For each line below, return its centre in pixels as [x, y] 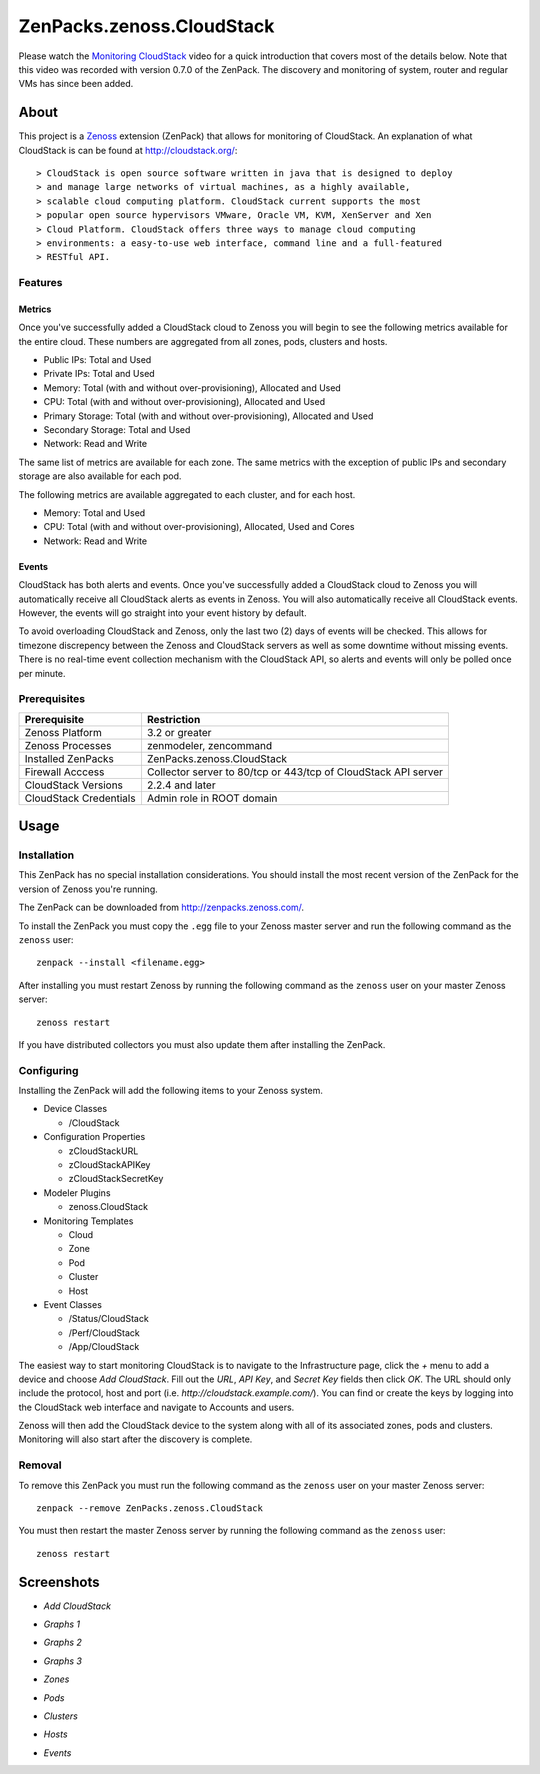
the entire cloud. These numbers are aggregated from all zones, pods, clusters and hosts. [203, 341]
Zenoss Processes [68, 745]
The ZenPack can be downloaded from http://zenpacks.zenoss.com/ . [161, 907]
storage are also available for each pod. [100, 476]
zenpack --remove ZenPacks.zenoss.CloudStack [150, 1508]
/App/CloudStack [104, 1347]
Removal [40, 1465]
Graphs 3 [62, 1661]
